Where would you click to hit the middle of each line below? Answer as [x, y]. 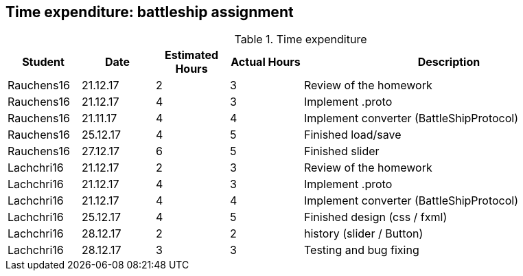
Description [449, 62]
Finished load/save [353, 135]
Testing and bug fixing [362, 250]
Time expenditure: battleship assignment [150, 12]
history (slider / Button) [364, 234]
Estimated [191, 55]
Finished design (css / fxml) [376, 217]
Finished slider [342, 151]
